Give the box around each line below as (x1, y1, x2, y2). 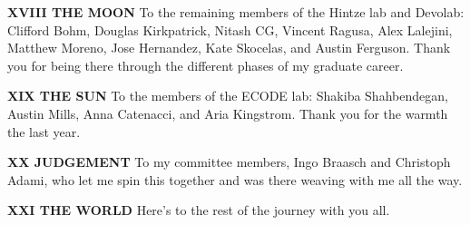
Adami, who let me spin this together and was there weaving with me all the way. (7, 170, 463, 189)
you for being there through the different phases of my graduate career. (7, 55, 404, 74)
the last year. (7, 122, 81, 141)
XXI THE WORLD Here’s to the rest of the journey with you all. (7, 201, 390, 220)
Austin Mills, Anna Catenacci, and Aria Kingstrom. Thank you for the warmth (7, 103, 448, 122)
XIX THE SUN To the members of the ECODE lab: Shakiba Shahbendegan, (7, 86, 448, 105)
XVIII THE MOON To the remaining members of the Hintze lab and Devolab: (7, 3, 465, 21)
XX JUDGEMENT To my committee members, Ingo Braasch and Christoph (7, 152, 451, 171)
